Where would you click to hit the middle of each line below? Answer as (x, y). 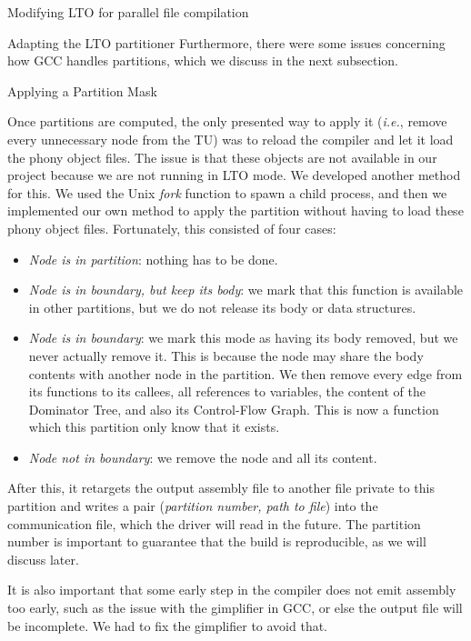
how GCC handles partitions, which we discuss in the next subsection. (203, 60)
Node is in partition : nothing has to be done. (153, 259)
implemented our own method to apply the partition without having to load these (235, 210)
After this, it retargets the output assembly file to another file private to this (221, 488)
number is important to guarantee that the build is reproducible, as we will (217, 541)
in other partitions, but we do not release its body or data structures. (222, 307)
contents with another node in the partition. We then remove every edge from (246, 373)
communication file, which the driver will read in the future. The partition (214, 523)
